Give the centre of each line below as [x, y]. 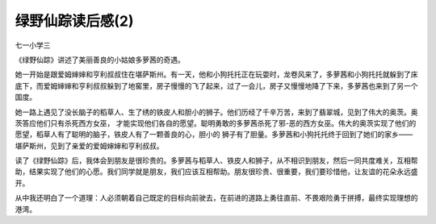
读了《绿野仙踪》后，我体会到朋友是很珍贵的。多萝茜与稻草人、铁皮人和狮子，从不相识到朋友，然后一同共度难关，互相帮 [216, 160]
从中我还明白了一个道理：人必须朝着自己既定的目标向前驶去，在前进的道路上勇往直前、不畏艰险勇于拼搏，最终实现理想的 [216, 198]
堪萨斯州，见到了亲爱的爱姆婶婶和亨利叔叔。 [89, 146]
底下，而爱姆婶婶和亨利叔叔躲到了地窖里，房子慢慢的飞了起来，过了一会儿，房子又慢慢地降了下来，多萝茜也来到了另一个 [216, 85]
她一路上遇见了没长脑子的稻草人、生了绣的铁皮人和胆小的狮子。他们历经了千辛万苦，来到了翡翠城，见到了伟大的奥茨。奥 [216, 112]
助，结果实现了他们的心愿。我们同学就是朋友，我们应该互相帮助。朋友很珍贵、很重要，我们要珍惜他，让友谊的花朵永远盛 [216, 172]
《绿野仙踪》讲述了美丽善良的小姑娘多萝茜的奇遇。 [100, 60]
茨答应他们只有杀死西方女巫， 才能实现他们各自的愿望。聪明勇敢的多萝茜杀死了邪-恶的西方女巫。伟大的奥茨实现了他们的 [216, 123]
